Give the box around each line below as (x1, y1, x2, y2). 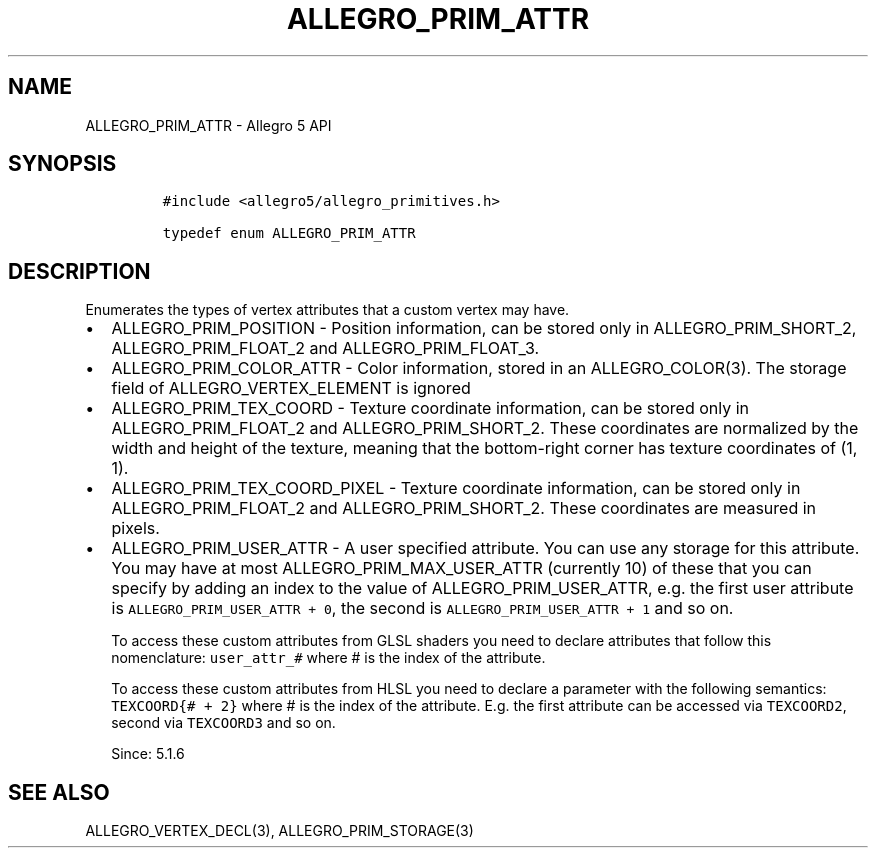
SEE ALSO (8, 779, 110, 805)
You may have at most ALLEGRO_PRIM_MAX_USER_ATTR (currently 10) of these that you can (111, 558, 812, 579)
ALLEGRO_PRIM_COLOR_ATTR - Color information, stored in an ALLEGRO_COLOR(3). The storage (111, 358, 847, 379)
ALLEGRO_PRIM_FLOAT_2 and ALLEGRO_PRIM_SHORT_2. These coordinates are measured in (111, 498, 817, 519)
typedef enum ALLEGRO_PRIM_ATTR (162, 225, 416, 242)
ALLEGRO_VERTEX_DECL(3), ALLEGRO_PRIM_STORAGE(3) (85, 822, 474, 840)
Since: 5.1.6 (111, 745, 185, 763)
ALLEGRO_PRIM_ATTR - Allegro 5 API (85, 116, 332, 134)
